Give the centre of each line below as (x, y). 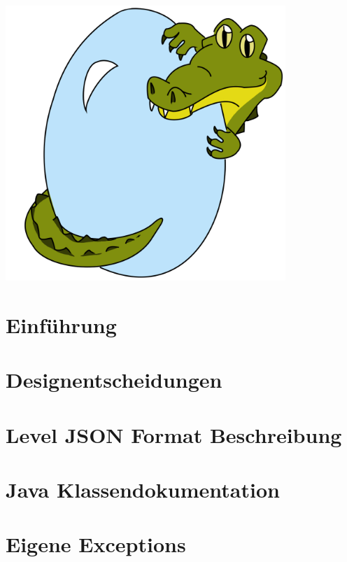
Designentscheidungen (114, 380)
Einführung (61, 324)
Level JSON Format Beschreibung (174, 434)
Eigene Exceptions (96, 544)
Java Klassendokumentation (143, 489)
